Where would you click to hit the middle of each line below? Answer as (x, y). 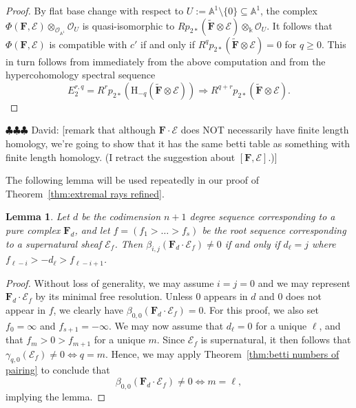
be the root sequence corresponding (274, 229)
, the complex (289, 10)
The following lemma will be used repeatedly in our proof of (133, 180)
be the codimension (121, 216)
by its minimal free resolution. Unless (114, 296)
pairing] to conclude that (58, 370)
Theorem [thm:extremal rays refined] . (85, 193)
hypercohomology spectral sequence (81, 75)
